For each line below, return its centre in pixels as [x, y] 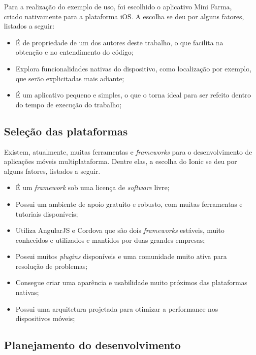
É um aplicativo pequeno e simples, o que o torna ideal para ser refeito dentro [133, 95]
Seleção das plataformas [66, 131]
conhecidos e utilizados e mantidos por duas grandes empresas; [110, 240]
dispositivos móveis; [45, 318]
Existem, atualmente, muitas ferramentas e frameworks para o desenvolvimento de [128, 151]
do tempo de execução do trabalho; [68, 104]
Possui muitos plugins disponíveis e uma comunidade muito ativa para [121, 256]
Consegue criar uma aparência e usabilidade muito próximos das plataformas [131, 282]
